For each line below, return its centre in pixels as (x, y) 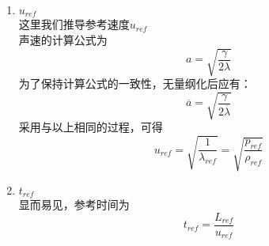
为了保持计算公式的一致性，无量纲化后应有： (135, 83)
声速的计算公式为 (63, 40)
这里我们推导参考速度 (74, 24)
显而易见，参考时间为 (74, 204)
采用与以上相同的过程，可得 (91, 127)
